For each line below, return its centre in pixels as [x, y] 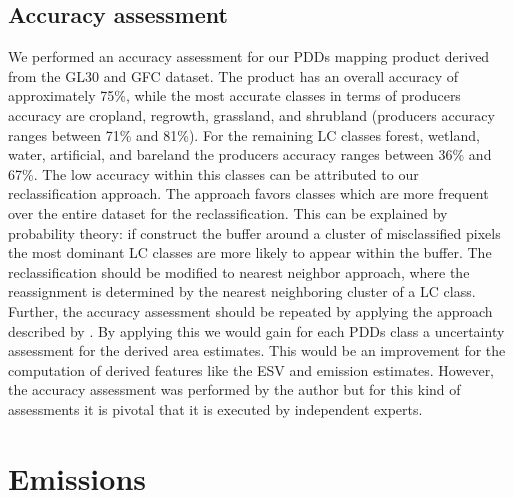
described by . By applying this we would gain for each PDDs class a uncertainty [256, 330]
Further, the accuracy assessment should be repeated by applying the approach [250, 310]
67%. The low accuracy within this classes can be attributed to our [213, 173]
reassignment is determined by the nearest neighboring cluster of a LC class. [242, 291]
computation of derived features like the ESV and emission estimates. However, [251, 369]
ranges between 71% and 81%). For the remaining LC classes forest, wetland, [244, 134]
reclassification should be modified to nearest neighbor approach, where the [239, 271]
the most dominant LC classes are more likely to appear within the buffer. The [250, 252]
